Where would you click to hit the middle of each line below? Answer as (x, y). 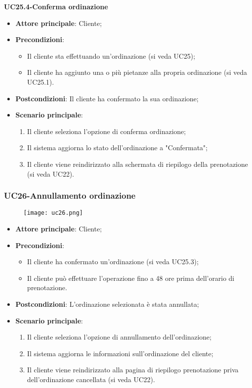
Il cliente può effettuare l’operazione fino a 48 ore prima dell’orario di (131, 278)
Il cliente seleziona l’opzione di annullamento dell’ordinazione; (119, 337)
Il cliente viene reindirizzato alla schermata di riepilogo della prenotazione (137, 164)
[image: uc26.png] (53, 213)
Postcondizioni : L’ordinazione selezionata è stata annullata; (107, 304)
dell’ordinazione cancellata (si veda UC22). (91, 379)
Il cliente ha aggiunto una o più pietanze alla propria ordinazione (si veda (137, 72)
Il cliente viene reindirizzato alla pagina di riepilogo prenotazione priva (133, 370)
